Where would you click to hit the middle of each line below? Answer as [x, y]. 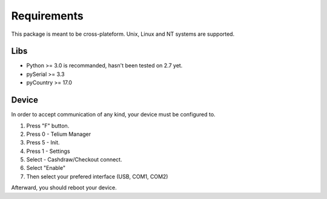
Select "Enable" [46, 168]
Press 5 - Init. [43, 143]
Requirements [48, 16]
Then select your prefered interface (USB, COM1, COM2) [97, 177]
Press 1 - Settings [48, 151]
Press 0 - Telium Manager [59, 134]
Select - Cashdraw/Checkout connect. [74, 160]
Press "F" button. [48, 126]
